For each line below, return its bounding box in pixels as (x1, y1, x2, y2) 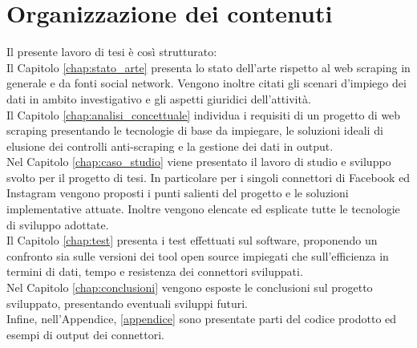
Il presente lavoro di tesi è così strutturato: (6, 43, 217, 60)
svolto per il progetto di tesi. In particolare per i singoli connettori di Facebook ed (6, 168, 411, 185)
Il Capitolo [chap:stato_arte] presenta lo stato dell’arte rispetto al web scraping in (6, 59, 411, 75)
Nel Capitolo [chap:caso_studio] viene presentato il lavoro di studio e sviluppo (6, 153, 391, 170)
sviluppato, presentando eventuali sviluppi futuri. (6, 294, 248, 311)
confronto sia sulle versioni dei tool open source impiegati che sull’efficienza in (6, 247, 389, 264)
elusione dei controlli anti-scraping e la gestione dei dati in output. (6, 137, 334, 154)
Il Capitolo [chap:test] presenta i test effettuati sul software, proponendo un (6, 232, 378, 249)
